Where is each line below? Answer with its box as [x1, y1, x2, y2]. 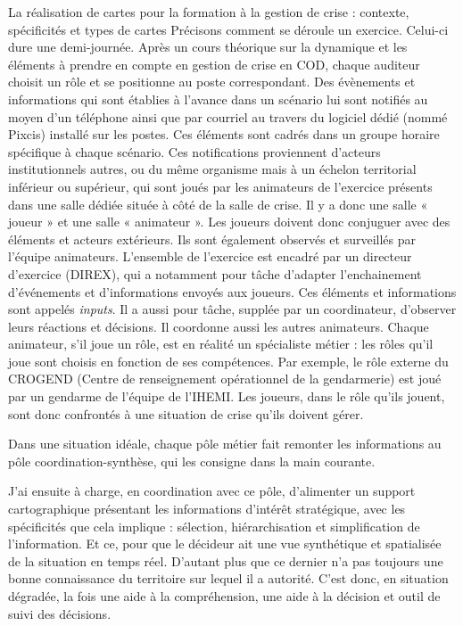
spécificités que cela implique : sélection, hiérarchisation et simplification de [8, 516, 420, 535]
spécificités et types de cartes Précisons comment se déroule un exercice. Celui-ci [8, 20, 449, 38]
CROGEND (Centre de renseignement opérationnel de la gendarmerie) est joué [8, 369, 442, 388]
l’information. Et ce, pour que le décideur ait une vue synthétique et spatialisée [8, 534, 442, 553]
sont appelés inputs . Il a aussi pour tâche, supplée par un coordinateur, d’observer [8, 300, 457, 318]
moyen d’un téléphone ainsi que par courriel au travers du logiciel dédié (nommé [8, 107, 448, 126]
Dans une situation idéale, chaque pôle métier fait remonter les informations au [8, 434, 442, 453]
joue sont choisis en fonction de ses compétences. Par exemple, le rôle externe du [8, 351, 449, 370]
